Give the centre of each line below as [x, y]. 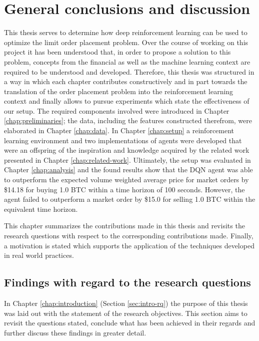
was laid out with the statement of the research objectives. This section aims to [126, 313]
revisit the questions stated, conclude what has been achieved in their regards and [130, 323]
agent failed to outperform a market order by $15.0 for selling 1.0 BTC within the [130, 199]
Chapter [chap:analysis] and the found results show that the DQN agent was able [128, 169]
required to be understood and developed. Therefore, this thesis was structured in [129, 71]
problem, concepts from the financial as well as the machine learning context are [127, 61]
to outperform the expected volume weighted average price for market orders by [126, 180]
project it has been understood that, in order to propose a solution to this [117, 52]
